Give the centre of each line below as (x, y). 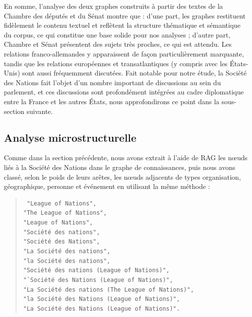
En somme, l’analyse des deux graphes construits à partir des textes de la (114, 6)
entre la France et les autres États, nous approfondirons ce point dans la (112, 101)
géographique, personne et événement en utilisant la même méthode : (107, 186)
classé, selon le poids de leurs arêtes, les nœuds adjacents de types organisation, (123, 177)
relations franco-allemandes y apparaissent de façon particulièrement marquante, (124, 53)
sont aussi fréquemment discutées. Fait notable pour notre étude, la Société (134, 73)
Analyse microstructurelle (70, 137)
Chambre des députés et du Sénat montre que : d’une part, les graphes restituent (125, 15)
